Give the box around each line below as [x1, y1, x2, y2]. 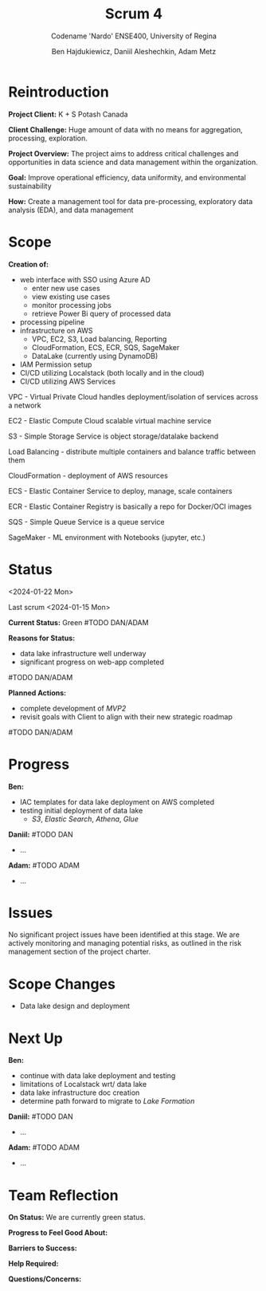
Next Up [8, 1029, 64, 1047]
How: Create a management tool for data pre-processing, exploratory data [8, 196, 253, 206]
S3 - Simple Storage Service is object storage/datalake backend [8, 431, 219, 441]
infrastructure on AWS [19, 325, 93, 335]
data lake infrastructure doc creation [19, 1088, 140, 1097]
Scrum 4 [104, 5, 163, 23]
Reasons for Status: [8, 633, 76, 643]
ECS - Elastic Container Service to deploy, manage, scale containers [8, 486, 233, 495]
